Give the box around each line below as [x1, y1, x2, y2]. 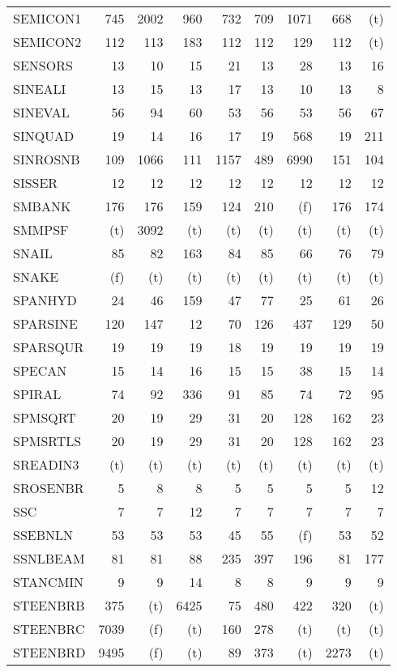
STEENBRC [13, 619, 85, 638]
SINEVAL [13, 103, 70, 121]
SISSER [13, 173, 58, 192]
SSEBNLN [13, 525, 74, 544]
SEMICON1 [13, 9, 82, 28]
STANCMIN [13, 572, 84, 591]
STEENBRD [13, 643, 86, 661]
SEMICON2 [13, 32, 82, 51]
